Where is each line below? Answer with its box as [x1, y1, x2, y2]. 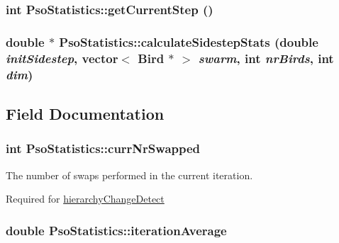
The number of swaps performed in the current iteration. [6, 167, 253, 182]
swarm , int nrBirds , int [198, 49, 334, 67]
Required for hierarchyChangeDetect [6, 191, 165, 206]
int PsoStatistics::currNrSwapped [6, 140, 201, 157]
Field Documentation [6, 102, 165, 124]
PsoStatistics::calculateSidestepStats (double [59, 33, 318, 50]
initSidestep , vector [6, 49, 118, 67]
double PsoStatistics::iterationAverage [6, 221, 227, 239]
